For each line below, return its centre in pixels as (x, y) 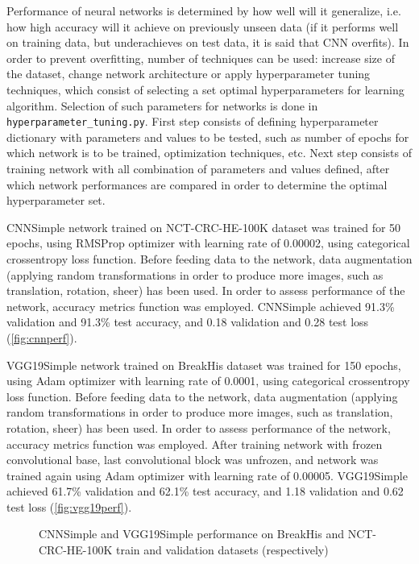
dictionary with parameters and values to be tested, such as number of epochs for (208, 137)
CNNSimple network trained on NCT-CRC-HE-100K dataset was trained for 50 (204, 227)
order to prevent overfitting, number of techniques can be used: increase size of (201, 58)
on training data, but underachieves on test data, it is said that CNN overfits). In (208, 42)
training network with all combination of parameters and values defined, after (198, 168)
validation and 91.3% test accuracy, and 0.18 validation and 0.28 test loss (188, 322)
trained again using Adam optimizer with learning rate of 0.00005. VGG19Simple (207, 475)
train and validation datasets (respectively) (222, 550)
